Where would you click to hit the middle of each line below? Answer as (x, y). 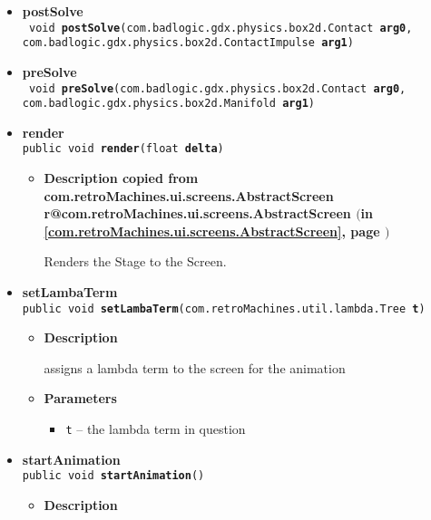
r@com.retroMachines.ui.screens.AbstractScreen (197, 213)
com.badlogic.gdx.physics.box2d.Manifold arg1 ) (168, 104)
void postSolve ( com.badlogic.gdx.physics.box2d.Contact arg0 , (220, 28)
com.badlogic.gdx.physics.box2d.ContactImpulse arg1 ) (188, 43)
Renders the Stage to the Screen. (135, 261)
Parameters (80, 398)
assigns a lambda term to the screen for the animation (195, 367)
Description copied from (121, 178)
